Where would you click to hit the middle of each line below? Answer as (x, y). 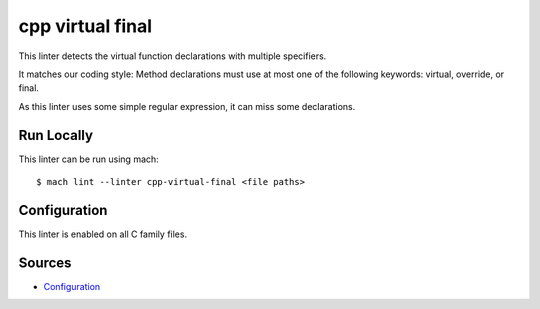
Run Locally (56, 135)
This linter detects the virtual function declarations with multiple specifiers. (172, 56)
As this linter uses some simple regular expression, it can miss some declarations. (187, 106)
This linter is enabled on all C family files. (103, 234)
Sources (45, 262)
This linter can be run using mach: (88, 159)
